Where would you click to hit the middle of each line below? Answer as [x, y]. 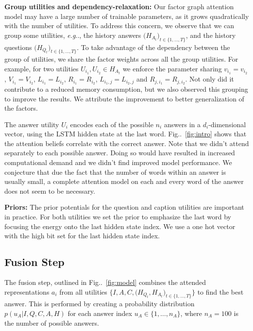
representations [27, 291]
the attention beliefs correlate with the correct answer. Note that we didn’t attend [127, 143]
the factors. [21, 108]
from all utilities [83, 291]
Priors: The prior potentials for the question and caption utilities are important [124, 207]
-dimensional [227, 124]
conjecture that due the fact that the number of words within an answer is [115, 172]
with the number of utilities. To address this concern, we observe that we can [119, 25]
